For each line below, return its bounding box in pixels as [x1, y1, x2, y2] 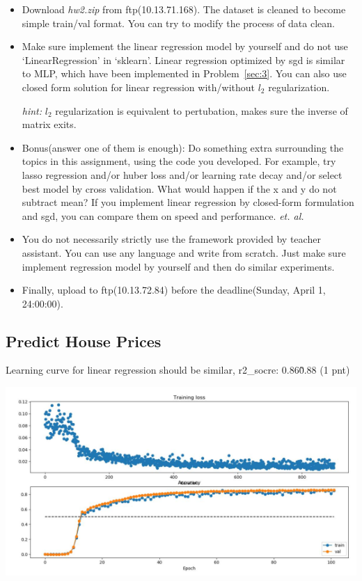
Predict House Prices [6, 330, 162, 351]
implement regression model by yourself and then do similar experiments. [22, 259, 335, 273]
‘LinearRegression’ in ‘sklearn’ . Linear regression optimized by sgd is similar [22, 52, 345, 67]
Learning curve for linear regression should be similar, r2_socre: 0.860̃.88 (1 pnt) [6, 363, 350, 377]
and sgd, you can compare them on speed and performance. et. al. [22, 208, 304, 223]
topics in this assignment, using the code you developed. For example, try [22, 154, 336, 168]
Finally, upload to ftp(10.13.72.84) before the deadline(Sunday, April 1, [22, 282, 326, 297]
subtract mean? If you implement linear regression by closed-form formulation [22, 195, 354, 209]
